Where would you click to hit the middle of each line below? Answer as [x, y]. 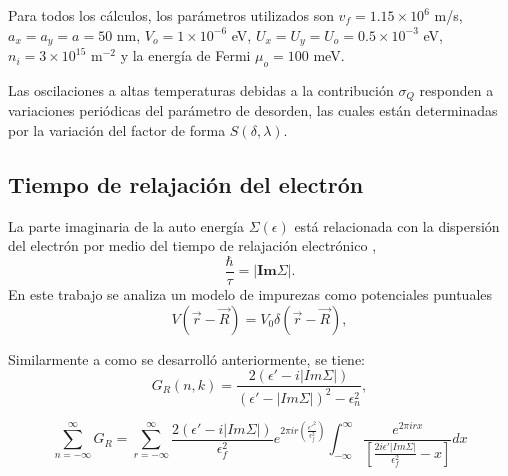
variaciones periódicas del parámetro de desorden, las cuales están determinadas [253, 110]
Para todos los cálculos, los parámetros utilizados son [171, 15]
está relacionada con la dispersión [397, 225]
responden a [456, 89]
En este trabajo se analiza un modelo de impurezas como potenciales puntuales [250, 293]
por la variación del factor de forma [117, 129]
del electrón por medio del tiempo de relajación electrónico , [192, 245]
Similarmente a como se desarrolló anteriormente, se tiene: [186, 358]
